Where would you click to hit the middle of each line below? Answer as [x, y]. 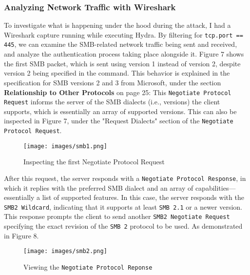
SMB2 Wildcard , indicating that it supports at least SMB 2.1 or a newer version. [123, 206]
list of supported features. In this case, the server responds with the [143, 197]
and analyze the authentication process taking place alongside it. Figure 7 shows [124, 54]
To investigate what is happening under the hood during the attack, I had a [117, 25]
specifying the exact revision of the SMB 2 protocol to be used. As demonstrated [123, 226]
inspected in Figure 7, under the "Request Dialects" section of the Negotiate [119, 121]
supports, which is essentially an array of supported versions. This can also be [120, 111]
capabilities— [215, 187]
